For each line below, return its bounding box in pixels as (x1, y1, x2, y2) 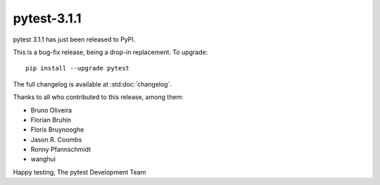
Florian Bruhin (30, 115, 72, 124)
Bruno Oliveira (30, 106, 72, 114)
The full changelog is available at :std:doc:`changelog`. (13, 79, 172, 88)
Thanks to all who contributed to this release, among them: (13, 93, 184, 101)
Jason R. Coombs (30, 135, 82, 143)
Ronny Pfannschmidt (30, 145, 91, 154)
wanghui (30, 155, 56, 163)
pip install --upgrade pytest (25, 64, 130, 72)
